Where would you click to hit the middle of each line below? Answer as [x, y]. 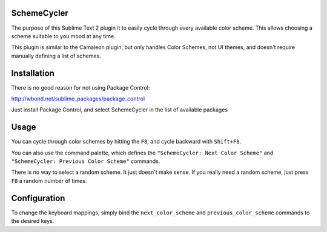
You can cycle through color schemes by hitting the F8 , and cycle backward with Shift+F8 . [126, 142]
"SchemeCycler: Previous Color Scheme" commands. [86, 161]
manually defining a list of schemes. [56, 56]
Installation [33, 73]
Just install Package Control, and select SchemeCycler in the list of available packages [120, 110]
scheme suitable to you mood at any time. [63, 36]
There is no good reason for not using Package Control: [81, 87]
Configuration [38, 198]
